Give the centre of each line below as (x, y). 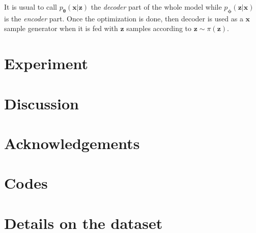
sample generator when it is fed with (61, 28)
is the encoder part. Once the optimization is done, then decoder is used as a (124, 18)
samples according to (159, 28)
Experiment (46, 63)
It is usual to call (31, 7)
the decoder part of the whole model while (156, 7)
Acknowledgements (72, 143)
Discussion (41, 103)
